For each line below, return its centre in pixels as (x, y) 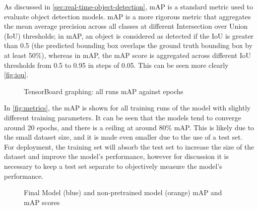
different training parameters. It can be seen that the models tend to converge (123, 117)
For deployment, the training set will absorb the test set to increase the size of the (129, 146)
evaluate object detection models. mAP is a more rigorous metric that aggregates (128, 16)
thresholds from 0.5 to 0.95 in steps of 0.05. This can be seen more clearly (116, 65)
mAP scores (42, 202)
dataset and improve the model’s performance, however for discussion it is (116, 156)
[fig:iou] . (16, 75)
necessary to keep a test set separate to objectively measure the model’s (113, 166)
